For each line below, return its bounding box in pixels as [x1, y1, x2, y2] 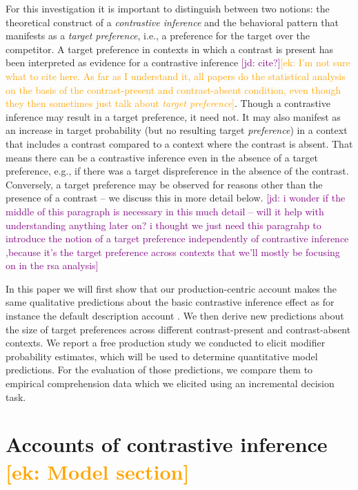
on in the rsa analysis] [6, 258, 99, 273]
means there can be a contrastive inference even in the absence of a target [6, 150, 318, 164]
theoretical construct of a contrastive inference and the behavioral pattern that [6, 14, 339, 29]
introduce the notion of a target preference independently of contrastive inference [6, 231, 349, 246]
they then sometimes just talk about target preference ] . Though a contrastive [6, 96, 330, 110]
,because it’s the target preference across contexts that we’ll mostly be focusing [6, 244, 340, 259]
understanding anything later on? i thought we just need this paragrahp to [6, 217, 321, 232]
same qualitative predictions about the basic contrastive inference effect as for [6, 295, 335, 309]
